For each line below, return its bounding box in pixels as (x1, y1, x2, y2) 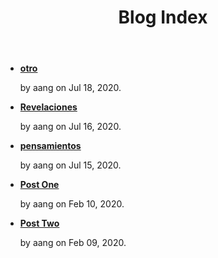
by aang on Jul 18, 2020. (19, 82, 122, 94)
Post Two (19, 217, 60, 230)
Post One (19, 179, 60, 191)
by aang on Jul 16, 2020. (19, 121, 122, 133)
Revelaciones (19, 101, 78, 113)
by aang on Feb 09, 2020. (19, 237, 127, 249)
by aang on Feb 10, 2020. (19, 198, 125, 210)
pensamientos (19, 140, 82, 152)
